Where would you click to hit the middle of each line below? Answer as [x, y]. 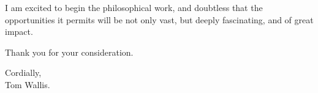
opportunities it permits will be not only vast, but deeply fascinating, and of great [159, 19]
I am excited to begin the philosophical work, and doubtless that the [134, 7]
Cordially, [23, 73]
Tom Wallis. [28, 84]
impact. [19, 32]
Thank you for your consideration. [69, 52]
